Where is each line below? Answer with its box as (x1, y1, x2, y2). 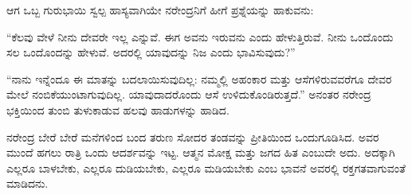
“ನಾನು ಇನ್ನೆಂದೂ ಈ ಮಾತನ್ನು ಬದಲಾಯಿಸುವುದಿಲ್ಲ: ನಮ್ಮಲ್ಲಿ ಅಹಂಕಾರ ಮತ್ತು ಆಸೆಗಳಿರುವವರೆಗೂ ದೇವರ (6, 70, 392, 87)
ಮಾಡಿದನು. (6, 175, 49, 192)
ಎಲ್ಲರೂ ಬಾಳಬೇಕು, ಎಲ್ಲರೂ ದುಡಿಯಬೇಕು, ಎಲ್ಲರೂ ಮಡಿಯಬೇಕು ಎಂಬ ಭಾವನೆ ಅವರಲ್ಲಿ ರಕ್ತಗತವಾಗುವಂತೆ (6, 159, 406, 176)
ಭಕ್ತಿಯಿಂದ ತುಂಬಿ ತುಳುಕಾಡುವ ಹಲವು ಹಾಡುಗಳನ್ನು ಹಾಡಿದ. (6, 101, 230, 118)
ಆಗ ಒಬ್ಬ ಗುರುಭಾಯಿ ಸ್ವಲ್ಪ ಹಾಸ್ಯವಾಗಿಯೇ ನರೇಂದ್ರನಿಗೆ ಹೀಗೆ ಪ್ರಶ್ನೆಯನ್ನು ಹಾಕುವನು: (6, 2, 314, 17)
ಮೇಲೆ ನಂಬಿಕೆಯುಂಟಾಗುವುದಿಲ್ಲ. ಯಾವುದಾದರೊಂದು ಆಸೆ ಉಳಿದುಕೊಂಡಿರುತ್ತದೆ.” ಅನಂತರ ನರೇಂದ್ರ (6, 86, 371, 103)
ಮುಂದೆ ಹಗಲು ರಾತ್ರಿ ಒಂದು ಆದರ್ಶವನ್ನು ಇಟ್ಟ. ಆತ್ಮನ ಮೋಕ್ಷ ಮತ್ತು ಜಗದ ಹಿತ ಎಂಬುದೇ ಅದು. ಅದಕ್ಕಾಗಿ (6, 144, 395, 161)
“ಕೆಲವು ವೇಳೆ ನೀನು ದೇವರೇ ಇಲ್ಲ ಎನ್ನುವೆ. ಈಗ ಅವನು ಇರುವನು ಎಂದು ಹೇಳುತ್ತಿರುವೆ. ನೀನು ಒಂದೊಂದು (6, 28, 394, 45)
